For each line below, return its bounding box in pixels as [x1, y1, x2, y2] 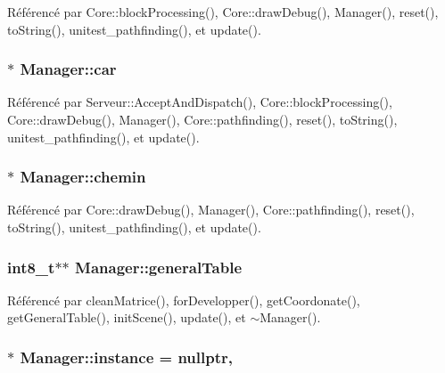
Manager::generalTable [75, 255, 243, 278]
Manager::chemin [20, 166, 146, 188]
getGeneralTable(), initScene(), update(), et [7, 308, 246, 327]
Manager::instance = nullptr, [20, 345, 233, 368]
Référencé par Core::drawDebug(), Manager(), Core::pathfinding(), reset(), [7, 200, 415, 219]
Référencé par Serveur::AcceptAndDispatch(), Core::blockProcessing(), [7, 93, 392, 111]
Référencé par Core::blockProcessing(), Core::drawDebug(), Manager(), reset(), [7, 3, 439, 20]
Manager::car [20, 58, 117, 80]
